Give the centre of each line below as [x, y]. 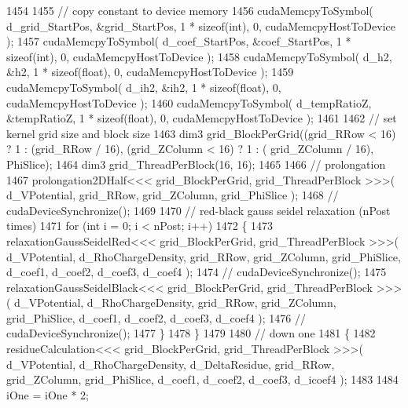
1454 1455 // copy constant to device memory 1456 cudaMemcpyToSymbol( [190, 10]
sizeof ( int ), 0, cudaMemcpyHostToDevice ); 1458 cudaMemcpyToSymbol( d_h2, [199, 56]
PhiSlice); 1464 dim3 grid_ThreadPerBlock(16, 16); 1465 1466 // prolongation [196, 164]
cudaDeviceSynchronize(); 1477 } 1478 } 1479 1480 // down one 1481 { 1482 [191, 333]
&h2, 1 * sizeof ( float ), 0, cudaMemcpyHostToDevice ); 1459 [150, 72]
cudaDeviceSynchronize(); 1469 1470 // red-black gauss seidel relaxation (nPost [198, 210]
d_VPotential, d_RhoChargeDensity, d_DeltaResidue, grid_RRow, [171, 364]
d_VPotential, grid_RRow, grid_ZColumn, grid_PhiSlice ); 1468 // [173, 195]
